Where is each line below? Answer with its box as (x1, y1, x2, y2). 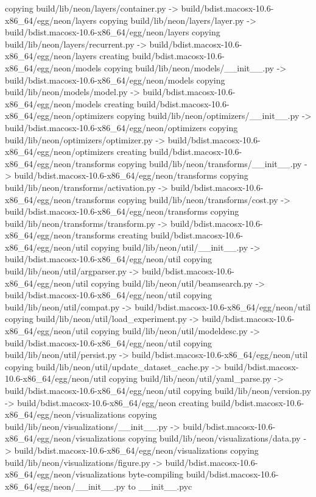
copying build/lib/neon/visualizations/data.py (128, 432, 301, 445)
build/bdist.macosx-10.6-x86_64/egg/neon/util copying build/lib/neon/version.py (5, 384, 311, 396)
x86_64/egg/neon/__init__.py (5, 479, 125, 492)
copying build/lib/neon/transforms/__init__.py (118, 157, 302, 170)
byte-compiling (128, 468, 184, 481)
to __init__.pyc (128, 479, 192, 492)
